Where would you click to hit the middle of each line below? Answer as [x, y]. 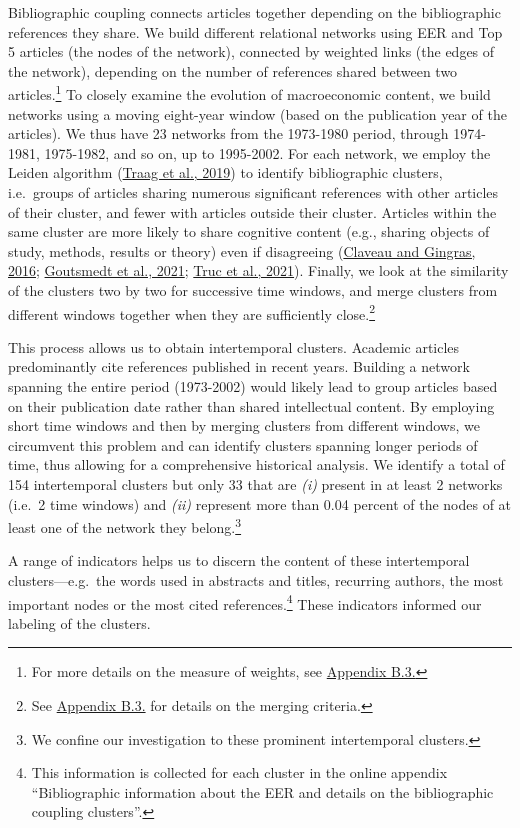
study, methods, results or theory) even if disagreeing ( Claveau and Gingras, [242, 250]
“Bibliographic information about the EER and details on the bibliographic [262, 791]
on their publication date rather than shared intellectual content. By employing [251, 405]
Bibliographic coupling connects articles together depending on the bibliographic [254, 12]
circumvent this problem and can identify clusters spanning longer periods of [243, 444]
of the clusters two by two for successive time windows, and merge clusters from [253, 289]
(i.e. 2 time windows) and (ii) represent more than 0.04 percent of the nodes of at [260, 503]
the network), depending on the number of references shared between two [233, 70]
